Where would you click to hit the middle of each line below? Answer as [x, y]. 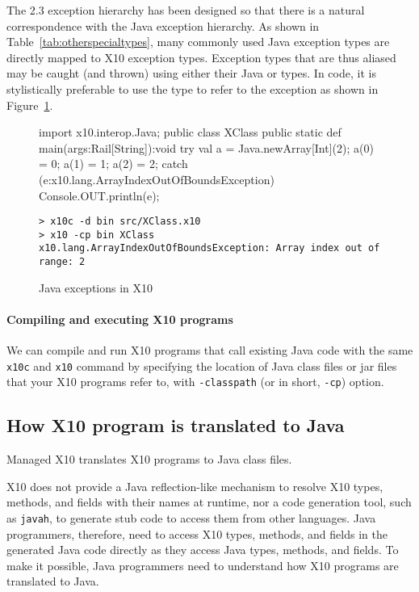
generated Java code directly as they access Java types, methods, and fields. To [203, 550]
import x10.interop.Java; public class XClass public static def [190, 132]
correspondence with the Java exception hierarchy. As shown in [163, 25]
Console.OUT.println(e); [99, 195]
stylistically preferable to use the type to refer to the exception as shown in [193, 88]
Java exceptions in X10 [96, 287]
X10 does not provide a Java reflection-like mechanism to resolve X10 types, [195, 486]
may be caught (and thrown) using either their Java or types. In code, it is [191, 73]
